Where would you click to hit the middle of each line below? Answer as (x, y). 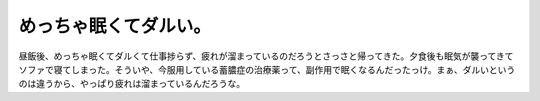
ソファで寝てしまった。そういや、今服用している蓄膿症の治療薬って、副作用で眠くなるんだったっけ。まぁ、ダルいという (267, 69)
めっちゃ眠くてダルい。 (115, 26)
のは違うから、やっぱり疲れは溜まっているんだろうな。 (131, 84)
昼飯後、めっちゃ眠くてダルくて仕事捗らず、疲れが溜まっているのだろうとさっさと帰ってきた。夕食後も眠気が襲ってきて (266, 56)
